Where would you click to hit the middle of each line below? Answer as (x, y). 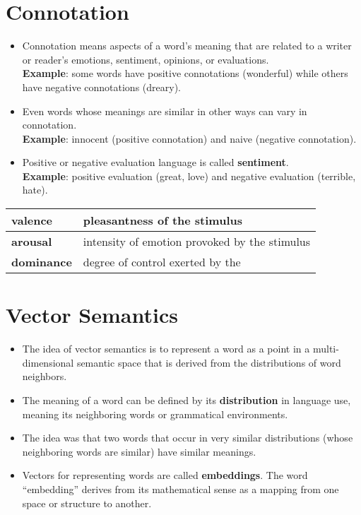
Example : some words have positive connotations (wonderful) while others (185, 73)
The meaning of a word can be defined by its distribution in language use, (187, 399)
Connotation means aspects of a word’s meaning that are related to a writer (187, 46)
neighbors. (45, 376)
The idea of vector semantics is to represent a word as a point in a (166, 349)
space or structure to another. (87, 503)
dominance (42, 262)
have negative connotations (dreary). (101, 87)
